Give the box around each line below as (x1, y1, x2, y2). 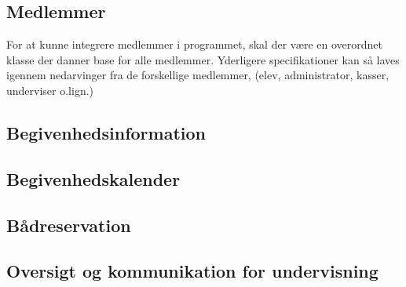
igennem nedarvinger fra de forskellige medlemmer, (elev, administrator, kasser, (6, 67, 390, 83)
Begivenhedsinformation (6, 120, 206, 144)
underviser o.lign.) (6, 82, 94, 98)
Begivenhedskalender (6, 166, 181, 191)
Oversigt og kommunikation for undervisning (6, 259, 379, 283)
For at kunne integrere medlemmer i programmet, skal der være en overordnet (6, 36, 382, 53)
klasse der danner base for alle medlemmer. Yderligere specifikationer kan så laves (6, 51, 400, 67)
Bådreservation (6, 213, 131, 237)
